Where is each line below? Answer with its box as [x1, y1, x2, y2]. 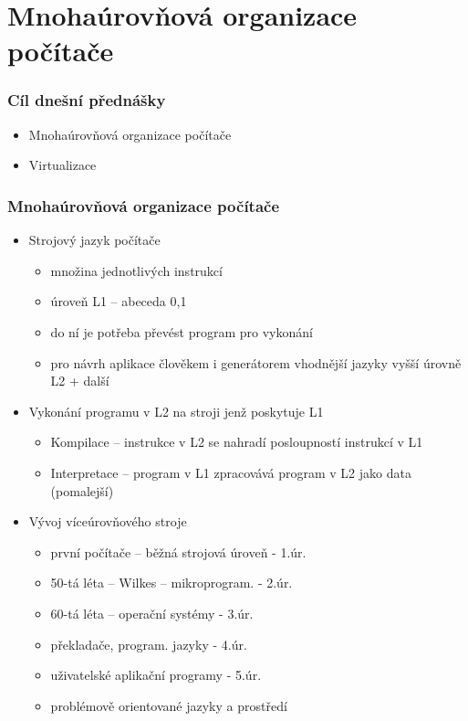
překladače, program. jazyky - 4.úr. [50, 634, 247, 653]
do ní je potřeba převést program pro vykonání [50, 322, 313, 341]
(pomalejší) [50, 481, 114, 500]
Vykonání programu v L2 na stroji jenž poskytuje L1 [28, 401, 324, 420]
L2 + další [50, 371, 109, 390]
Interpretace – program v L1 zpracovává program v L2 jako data [50, 462, 411, 482]
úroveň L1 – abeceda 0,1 [50, 292, 187, 311]
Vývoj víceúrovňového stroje [28, 512, 187, 531]
